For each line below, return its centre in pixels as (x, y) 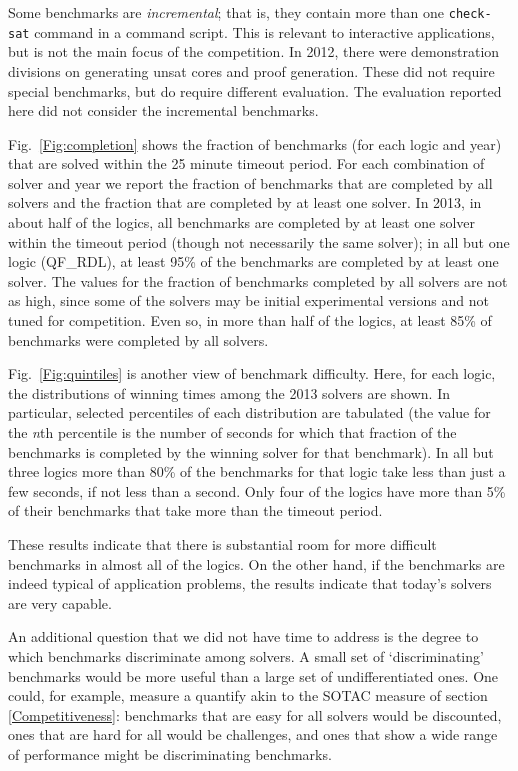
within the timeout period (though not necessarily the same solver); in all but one (259, 241)
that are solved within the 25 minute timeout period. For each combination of (246, 163)
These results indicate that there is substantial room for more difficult (222, 543)
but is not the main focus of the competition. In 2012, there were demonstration (254, 51)
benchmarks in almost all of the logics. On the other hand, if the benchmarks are (256, 563)
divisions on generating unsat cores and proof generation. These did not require (251, 70)
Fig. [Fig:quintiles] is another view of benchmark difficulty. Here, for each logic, (252, 373)
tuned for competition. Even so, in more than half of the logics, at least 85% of (250, 320)
